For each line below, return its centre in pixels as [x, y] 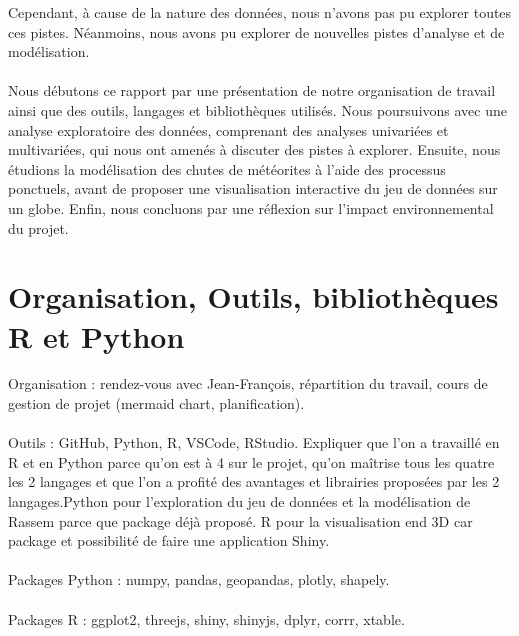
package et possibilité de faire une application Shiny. [169, 540]
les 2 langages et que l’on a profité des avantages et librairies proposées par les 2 [254, 481]
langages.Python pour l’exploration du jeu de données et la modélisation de [239, 501]
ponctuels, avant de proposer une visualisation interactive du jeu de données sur [253, 188]
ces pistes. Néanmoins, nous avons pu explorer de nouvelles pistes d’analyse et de [256, 31]
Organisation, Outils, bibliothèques [253, 296]
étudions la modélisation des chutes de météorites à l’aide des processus [227, 168]
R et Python [96, 335]
